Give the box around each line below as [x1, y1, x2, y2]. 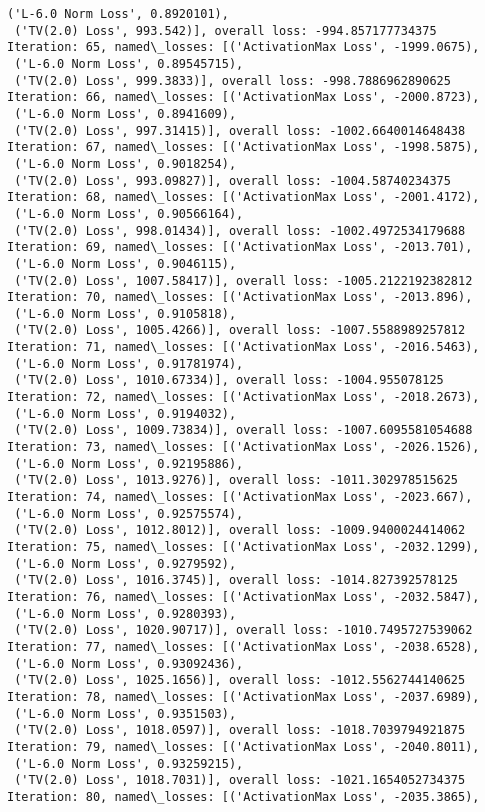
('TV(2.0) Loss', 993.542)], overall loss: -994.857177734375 [14, 23, 437, 38]
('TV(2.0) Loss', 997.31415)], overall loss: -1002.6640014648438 [14, 123, 466, 138]
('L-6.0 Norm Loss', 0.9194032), [14, 406, 237, 421]
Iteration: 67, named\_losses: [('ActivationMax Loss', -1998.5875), [7, 140, 480, 155]
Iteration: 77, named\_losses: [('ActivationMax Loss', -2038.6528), [7, 639, 480, 654]
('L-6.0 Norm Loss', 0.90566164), [14, 206, 244, 221]
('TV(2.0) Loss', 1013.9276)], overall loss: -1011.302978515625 [14, 473, 459, 488]
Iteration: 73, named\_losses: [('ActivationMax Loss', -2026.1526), [7, 440, 480, 455]
